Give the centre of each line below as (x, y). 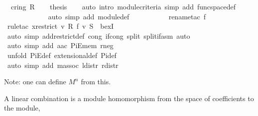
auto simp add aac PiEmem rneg (60, 45)
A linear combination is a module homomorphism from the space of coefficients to (129, 98)
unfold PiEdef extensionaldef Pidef (62, 55)
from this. (96, 82)
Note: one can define (35, 82)
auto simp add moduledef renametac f (127, 16)
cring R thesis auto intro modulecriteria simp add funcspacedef (123, 6)
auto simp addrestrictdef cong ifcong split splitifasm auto (99, 35)
